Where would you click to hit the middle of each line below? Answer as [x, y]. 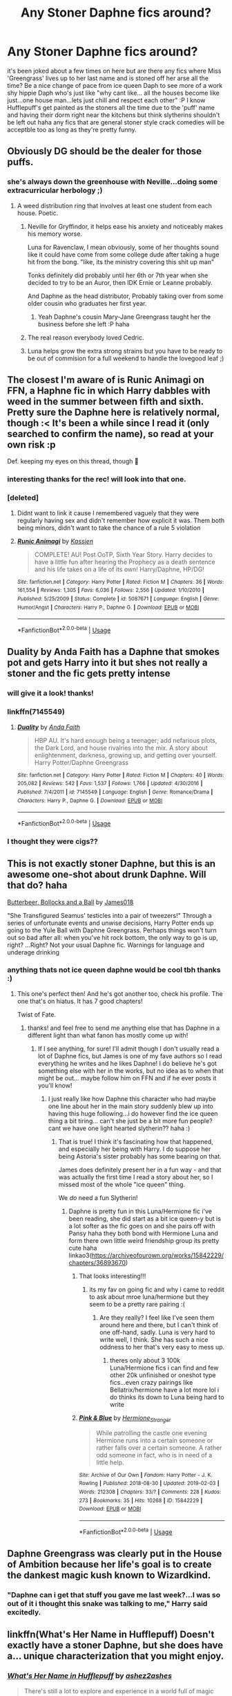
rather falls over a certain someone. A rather [159, 1448]
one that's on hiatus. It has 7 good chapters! [80, 1001]
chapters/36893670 [97, 1262]
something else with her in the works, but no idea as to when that [131, 1071]
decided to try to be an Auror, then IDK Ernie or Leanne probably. [120, 282]
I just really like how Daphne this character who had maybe [132, 1098]
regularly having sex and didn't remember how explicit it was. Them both [121, 520]
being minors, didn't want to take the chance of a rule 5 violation [109, 528]
